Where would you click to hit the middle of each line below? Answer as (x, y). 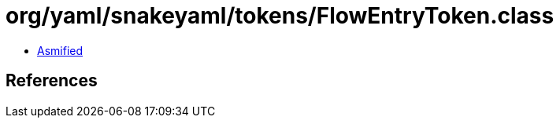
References (52, 81)
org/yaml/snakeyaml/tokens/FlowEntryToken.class (280, 16)
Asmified (60, 50)
